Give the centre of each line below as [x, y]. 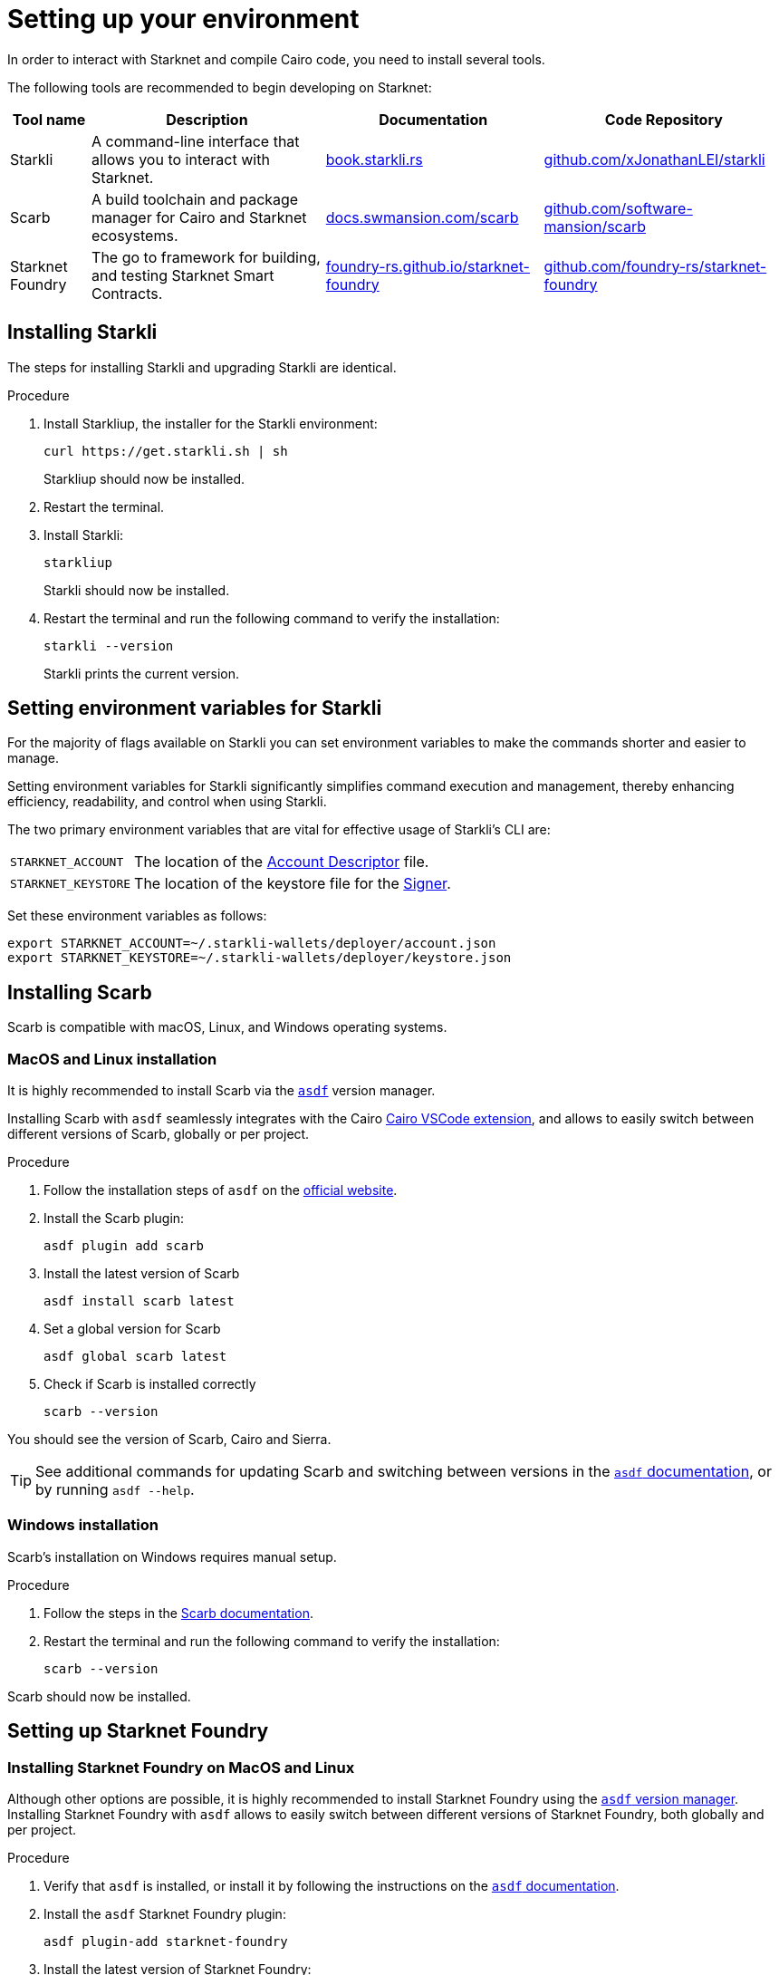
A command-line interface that [196, 141]
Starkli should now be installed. [137, 590]
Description [207, 119]
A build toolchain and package [195, 199]
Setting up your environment [183, 19]
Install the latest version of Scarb [142, 1274]
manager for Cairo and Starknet [199, 217]
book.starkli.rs [374, 159]
